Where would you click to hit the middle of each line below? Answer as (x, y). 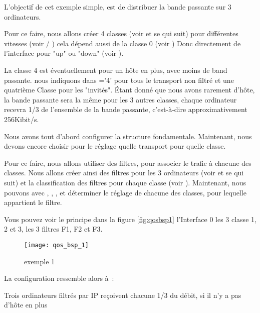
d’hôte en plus (26, 305)
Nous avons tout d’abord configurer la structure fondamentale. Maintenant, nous (128, 136)
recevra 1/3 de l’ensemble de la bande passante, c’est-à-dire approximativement (126, 109)
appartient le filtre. (33, 202)
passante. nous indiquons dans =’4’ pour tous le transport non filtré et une (119, 80)
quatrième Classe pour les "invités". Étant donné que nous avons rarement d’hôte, (129, 90)
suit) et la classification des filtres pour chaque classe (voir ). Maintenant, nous (125, 182)
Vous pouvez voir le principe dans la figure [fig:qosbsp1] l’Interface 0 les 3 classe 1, (130, 219)
